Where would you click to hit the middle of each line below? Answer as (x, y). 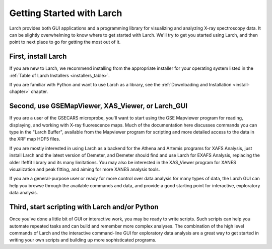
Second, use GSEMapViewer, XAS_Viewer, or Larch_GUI (98, 106)
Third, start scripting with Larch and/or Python (84, 207)
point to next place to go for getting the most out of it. (65, 42)
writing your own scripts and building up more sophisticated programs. (83, 240)
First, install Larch (38, 56)
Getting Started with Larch (66, 13)
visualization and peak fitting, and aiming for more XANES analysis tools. (85, 169)
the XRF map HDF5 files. (35, 139)
